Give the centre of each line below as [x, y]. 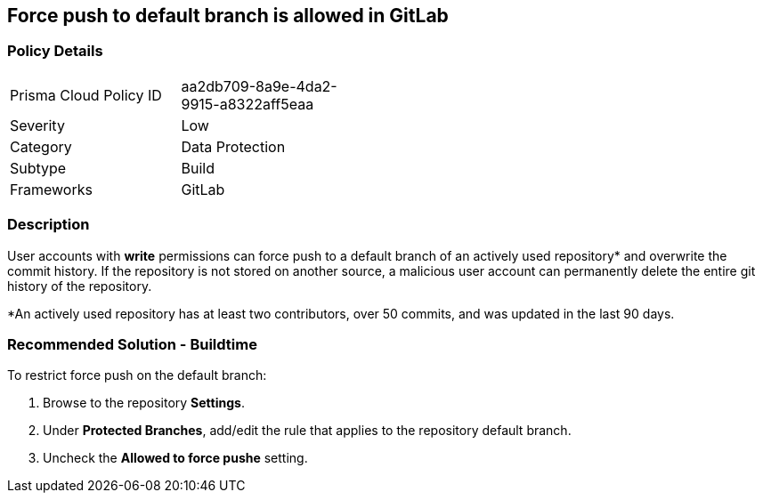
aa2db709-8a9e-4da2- [259, 86]
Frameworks [51, 189]
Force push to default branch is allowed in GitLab [228, 16]
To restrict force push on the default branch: [137, 375]
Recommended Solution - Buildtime [132, 344]
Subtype [38, 168]
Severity [37, 125]
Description [49, 225]
